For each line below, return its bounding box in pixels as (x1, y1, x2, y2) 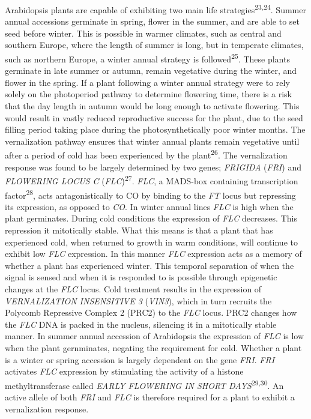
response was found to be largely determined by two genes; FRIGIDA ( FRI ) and (5, 160, 301, 173)
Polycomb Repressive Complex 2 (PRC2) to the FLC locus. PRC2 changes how (5, 306, 297, 319)
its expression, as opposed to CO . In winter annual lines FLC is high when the (5, 200, 294, 213)
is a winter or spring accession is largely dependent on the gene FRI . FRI (5, 353, 275, 366)
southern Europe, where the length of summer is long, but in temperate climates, (5, 38, 304, 51)
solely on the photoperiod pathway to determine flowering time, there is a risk (5, 88, 292, 100)
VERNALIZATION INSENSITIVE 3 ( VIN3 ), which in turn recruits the (5, 294, 272, 307)
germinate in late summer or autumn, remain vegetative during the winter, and (5, 64, 297, 77)
